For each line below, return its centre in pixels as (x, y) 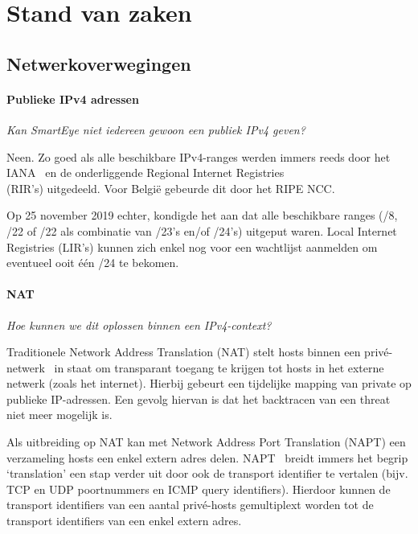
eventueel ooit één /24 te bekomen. (93, 263)
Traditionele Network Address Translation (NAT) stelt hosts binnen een (184, 352)
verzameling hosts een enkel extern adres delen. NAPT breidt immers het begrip (207, 457)
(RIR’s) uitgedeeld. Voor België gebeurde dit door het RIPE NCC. (171, 188)
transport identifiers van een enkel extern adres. (124, 521)
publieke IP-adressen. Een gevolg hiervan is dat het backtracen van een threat (199, 398)
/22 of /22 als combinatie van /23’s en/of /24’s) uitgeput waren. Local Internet (202, 230)
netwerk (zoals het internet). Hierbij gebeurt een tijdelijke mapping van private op (209, 383)
